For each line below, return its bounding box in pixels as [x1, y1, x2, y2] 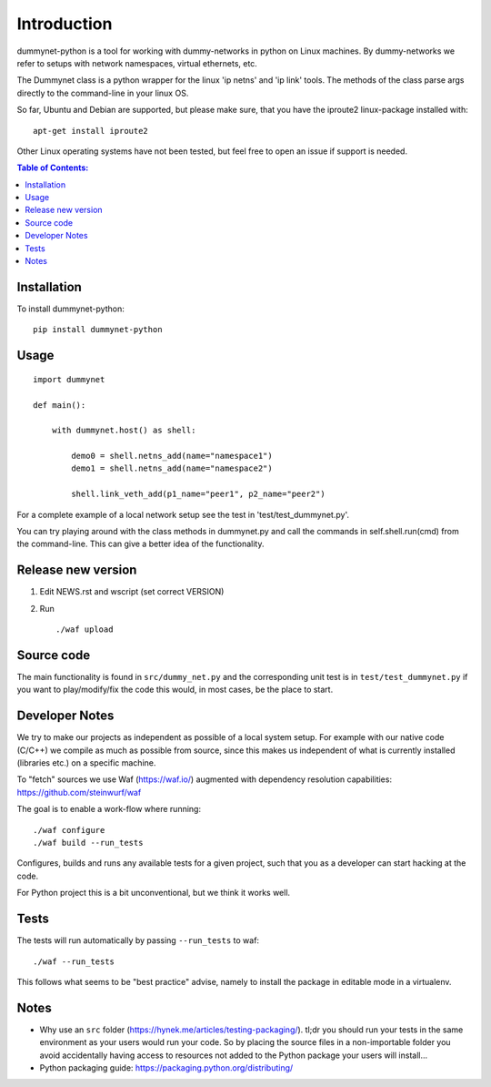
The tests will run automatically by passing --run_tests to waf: [16, 935, 259, 946]
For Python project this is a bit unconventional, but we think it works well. [16, 888, 291, 899]
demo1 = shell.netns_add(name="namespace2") [71, 463, 273, 473]
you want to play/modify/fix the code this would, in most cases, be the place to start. [16, 684, 334, 696]
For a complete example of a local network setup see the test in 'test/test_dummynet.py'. [16, 509, 350, 520]
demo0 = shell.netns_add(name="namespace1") [71, 451, 273, 462]
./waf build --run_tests [33, 838, 144, 848]
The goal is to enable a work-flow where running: [16, 804, 202, 815]
